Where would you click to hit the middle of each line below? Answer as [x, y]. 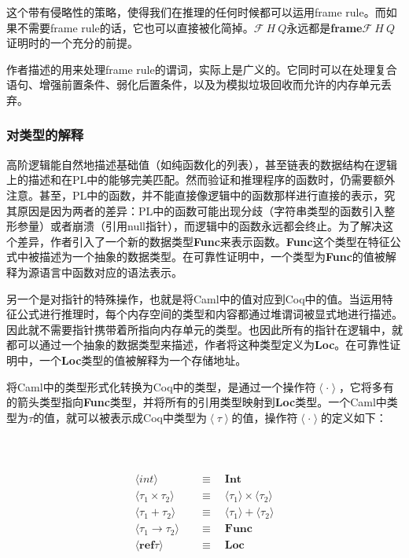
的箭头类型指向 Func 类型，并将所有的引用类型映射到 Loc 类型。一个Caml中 [197, 402]
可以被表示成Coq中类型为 [142, 417]
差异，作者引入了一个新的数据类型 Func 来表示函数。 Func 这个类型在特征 [203, 241]
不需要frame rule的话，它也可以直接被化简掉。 [135, 27]
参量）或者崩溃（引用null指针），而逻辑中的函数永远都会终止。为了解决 [199, 226]
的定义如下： [354, 417]
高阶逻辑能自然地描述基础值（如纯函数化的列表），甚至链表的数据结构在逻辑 [202, 164]
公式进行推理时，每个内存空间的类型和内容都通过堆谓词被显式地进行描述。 [210, 314]
